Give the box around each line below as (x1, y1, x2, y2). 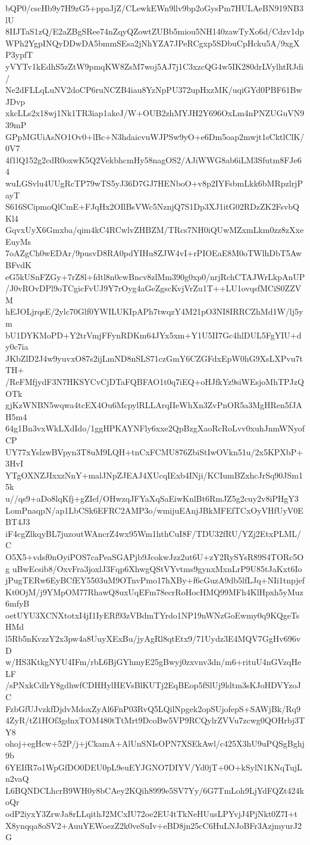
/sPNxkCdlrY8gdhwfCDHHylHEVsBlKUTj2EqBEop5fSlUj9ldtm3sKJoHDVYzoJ (5, 679, 301, 691)
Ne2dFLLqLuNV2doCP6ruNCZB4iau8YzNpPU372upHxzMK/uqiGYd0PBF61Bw (5, 83, 302, 96)
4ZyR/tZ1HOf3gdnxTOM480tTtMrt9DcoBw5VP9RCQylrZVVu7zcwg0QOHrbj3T (5, 714, 305, 726)
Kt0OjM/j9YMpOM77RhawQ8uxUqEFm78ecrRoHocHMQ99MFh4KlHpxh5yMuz (5, 585, 303, 598)
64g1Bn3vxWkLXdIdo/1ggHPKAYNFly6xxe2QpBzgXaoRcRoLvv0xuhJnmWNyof (5, 422, 305, 434)
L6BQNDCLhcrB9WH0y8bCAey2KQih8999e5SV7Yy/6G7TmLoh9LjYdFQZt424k (5, 784, 304, 796)
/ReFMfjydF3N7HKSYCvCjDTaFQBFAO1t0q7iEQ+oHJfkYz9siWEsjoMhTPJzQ (5, 375, 304, 387)
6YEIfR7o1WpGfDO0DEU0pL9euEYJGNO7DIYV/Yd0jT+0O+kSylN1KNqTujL (5, 760, 302, 773)
